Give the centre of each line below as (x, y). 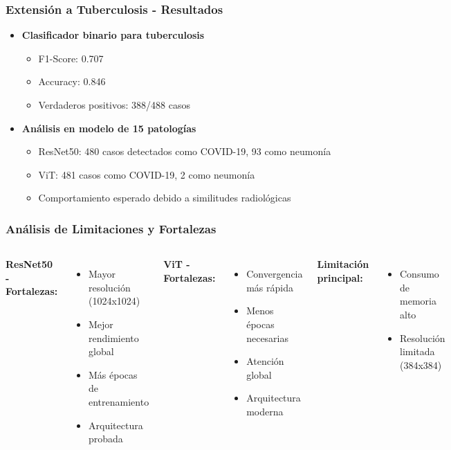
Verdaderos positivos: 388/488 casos (114, 105)
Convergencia (275, 274)
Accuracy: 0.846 (72, 81)
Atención (265, 361)
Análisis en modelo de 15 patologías (109, 128)
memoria (418, 301)
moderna (265, 411)
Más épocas (113, 374)
